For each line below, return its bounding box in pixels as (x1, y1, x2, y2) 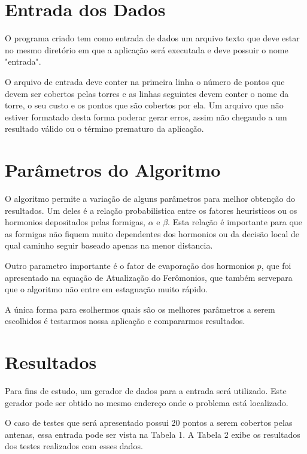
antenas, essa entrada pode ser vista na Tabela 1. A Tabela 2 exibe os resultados (5, 428, 300, 440)
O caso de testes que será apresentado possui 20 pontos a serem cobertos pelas (5, 416, 293, 429)
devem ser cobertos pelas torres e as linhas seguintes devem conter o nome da (5, 87, 289, 99)
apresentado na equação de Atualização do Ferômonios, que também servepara (5, 271, 293, 283)
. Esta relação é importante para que (168, 216, 302, 228)
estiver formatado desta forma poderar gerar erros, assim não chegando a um (5, 110, 287, 123)
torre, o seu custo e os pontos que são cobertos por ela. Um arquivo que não (5, 99, 284, 111)
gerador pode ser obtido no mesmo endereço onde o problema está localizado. (5, 396, 288, 408)
